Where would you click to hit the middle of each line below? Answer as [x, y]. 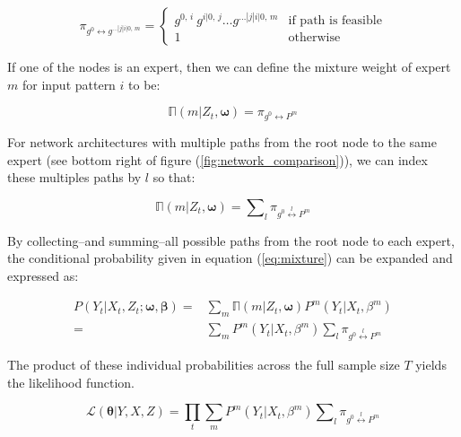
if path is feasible [335, 21]
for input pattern [69, 84]
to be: [144, 84]
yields [431, 365]
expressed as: [43, 275]
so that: [174, 177]
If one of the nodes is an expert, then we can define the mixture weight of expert [229, 66]
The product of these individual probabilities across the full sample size [204, 365]
